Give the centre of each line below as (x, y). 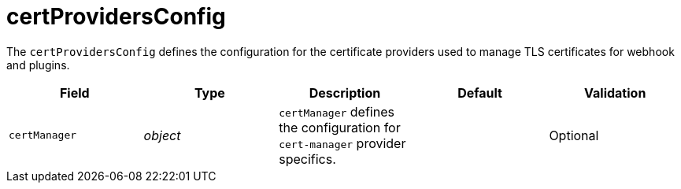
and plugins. (38, 65)
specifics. (307, 159)
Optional (574, 135)
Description (345, 93)
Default (480, 93)
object (162, 135)
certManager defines (337, 111)
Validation (615, 93)
